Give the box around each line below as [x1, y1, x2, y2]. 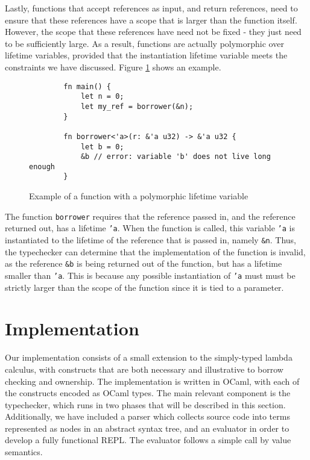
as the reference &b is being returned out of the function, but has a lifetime [5, 257, 282, 270]
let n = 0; [80, 92, 124, 101]
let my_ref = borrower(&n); [80, 102, 194, 111]
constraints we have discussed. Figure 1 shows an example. [5, 60, 221, 73]
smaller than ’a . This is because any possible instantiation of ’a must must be [5, 269, 296, 281]
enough [29, 162, 55, 171]
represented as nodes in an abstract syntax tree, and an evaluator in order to [5, 421, 289, 434]
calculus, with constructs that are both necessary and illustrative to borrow [5, 362, 283, 375]
